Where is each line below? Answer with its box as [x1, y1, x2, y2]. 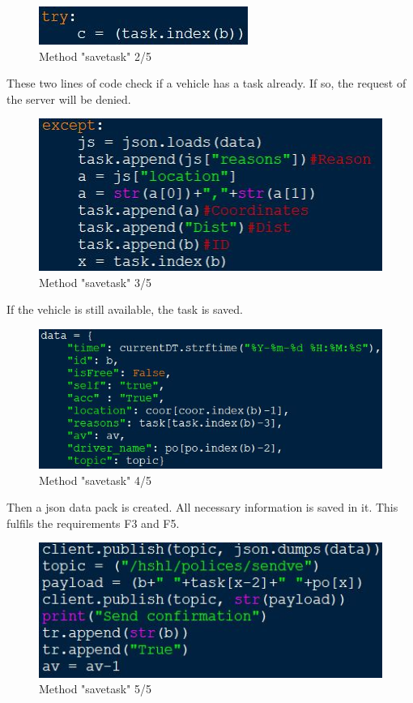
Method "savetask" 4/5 [39, 471, 151, 488]
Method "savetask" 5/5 [39, 680, 151, 697]
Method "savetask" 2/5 [39, 47, 151, 64]
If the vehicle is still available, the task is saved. [6, 301, 244, 318]
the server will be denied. [6, 90, 131, 107]
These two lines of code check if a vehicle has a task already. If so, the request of [6, 75, 407, 92]
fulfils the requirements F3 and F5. [6, 514, 180, 531]
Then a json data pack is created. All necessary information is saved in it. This [6, 499, 398, 516]
